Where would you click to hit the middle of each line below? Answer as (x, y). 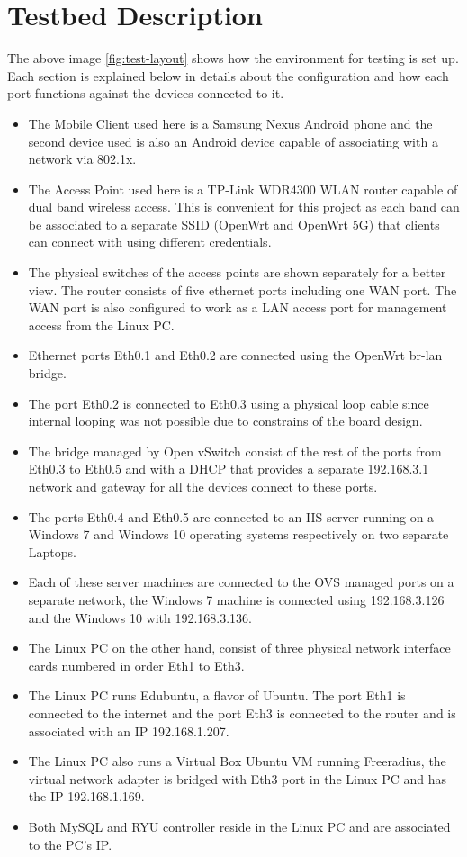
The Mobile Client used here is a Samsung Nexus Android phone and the (230, 123)
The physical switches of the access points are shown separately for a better (237, 272)
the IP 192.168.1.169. (86, 796)
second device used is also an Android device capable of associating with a (233, 141)
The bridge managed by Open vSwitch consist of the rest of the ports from (235, 451)
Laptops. (52, 551)
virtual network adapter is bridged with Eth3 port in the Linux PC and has (237, 778)
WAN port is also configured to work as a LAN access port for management (238, 307)
